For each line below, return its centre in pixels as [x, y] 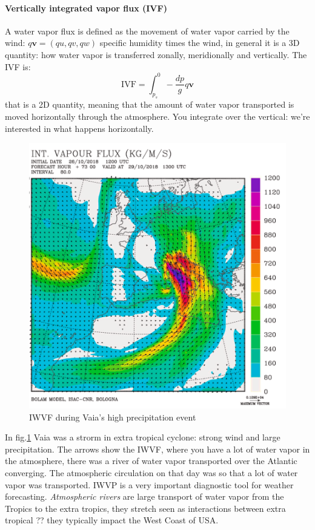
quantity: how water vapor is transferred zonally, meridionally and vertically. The [156, 54]
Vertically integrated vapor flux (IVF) [86, 8]
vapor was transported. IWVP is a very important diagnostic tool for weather [149, 484]
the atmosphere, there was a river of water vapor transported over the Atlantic [151, 461]
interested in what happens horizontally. [79, 128]
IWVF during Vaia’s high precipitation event [113, 417]
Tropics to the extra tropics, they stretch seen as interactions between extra [145, 508]
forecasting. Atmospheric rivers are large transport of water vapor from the [144, 496]
